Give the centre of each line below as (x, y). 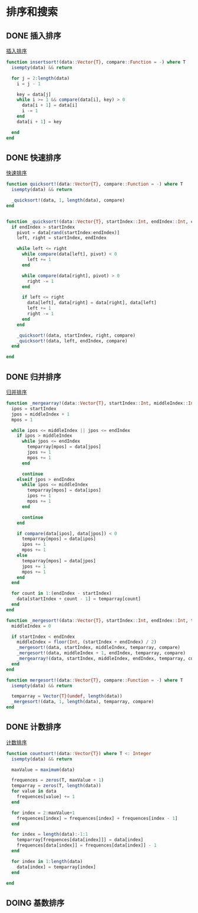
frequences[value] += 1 (46, 797)
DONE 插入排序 (34, 36)
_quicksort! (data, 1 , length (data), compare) (68, 200)
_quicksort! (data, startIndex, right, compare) (76, 335)
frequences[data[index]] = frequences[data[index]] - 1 (87, 846)
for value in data (34, 791)
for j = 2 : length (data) (40, 78)
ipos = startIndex (34, 408)
